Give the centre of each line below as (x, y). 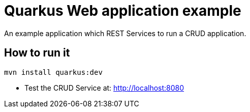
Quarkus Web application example (123, 11)
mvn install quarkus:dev (53, 72)
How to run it (37, 53)
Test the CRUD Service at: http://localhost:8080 (104, 88)
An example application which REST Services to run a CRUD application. (125, 33)
